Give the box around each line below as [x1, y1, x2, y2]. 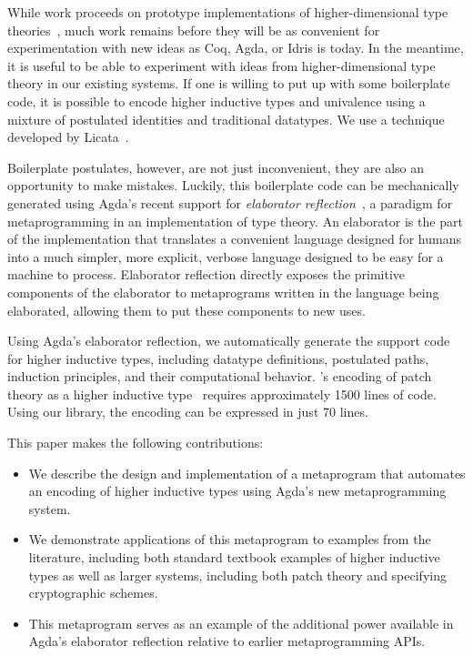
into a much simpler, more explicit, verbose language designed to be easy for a [7, 247, 444, 266]
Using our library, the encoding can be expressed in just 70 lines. [7, 402, 368, 421]
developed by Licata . [7, 127, 129, 146]
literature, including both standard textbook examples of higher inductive [28, 548, 440, 567]
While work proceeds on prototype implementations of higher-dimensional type [7, 3, 448, 21]
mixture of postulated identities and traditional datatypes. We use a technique [7, 109, 445, 128]
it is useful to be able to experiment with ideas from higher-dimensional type [7, 56, 436, 75]
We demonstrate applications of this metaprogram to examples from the [28, 530, 431, 549]
